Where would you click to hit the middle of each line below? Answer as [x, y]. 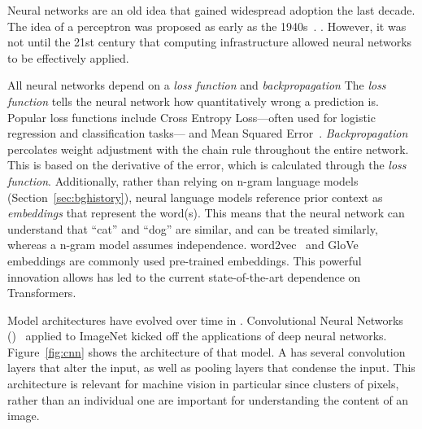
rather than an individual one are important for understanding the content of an [208, 399]
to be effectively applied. [68, 57]
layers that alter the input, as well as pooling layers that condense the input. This [211, 368]
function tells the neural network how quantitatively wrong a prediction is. [193, 101]
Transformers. [42, 293]
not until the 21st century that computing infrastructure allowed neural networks [210, 42]
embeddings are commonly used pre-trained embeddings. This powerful [185, 260]
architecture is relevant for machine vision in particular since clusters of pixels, [203, 384]
